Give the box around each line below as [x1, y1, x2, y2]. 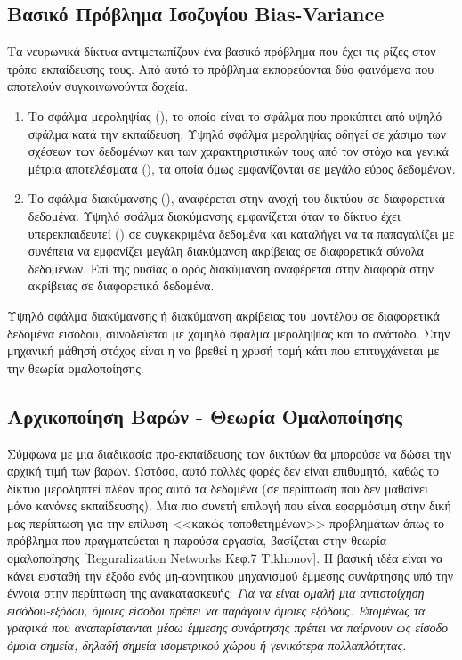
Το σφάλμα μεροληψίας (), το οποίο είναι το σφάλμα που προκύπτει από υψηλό [28, 106, 442, 125]
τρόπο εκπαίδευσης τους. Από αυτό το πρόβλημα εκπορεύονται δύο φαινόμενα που [7, 59, 434, 77]
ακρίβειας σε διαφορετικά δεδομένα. [28, 276, 215, 295]
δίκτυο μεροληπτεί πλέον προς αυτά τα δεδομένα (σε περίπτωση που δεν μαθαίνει [7, 478, 428, 497]
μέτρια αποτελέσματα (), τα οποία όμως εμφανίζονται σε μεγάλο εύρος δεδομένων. [28, 159, 456, 177]
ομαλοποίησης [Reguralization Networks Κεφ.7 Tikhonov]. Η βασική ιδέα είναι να [7, 549, 443, 567]
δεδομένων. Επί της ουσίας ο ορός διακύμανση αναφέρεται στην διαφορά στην [28, 258, 434, 277]
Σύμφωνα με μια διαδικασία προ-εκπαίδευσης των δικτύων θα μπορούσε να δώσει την [7, 444, 451, 462]
